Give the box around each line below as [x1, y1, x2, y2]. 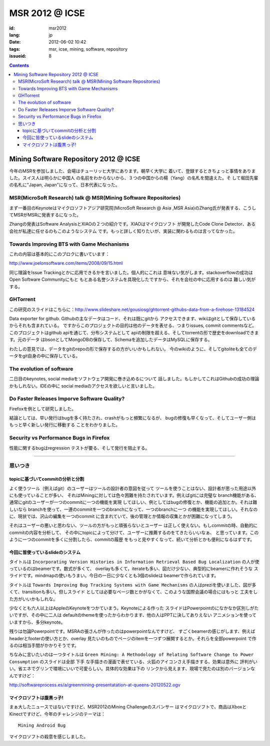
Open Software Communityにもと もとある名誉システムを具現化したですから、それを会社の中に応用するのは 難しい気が [9, 276, 256, 283]
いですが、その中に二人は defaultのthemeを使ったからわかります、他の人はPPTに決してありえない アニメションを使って [9, 612, 257, 618]
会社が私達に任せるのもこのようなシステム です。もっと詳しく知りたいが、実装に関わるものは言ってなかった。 [9, 228, 237, 234]
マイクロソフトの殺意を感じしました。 [9, 733, 88, 739]
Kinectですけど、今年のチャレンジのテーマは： [9, 711, 106, 717]
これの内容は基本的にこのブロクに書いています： [9, 251, 110, 257]
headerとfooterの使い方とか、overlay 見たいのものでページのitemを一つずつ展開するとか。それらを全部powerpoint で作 [9, 635, 257, 641]
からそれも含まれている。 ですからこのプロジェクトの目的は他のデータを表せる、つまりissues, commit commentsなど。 [9, 322, 257, 328]
